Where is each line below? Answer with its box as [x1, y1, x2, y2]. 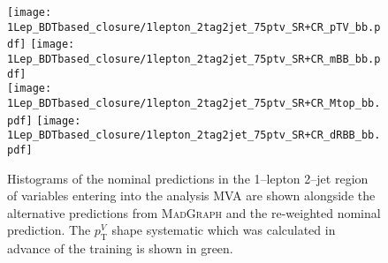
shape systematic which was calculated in [111, 221, 336, 239]
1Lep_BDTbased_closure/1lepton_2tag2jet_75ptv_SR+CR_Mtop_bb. [7, 96, 381, 109]
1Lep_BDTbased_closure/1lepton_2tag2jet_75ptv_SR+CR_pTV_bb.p [7, 20, 381, 34]
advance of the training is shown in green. [7, 239, 233, 258]
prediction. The [7, 221, 91, 239]
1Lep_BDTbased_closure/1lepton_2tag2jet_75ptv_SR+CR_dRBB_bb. [7, 129, 381, 142]
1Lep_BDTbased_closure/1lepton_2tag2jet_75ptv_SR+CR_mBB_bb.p [7, 52, 381, 65]
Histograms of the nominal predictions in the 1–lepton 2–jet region [7, 169, 369, 187]
